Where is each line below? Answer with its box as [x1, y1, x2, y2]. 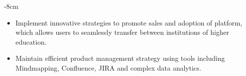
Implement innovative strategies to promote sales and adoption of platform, [15, 17, 243, 27]
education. [15, 36, 47, 47]
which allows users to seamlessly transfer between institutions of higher [15, 27, 229, 37]
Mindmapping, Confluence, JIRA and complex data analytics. [15, 62, 201, 73]
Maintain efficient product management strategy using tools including [15, 53, 225, 63]
